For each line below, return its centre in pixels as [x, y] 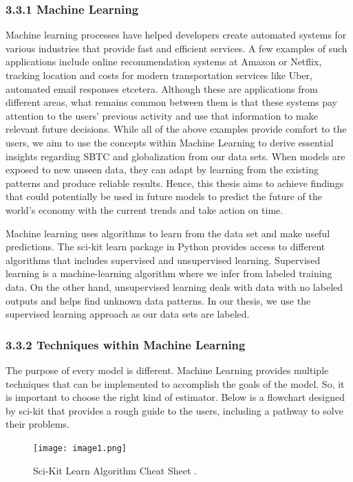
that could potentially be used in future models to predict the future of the [164, 196]
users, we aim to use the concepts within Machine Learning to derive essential [170, 142]
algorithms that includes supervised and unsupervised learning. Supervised [163, 260]
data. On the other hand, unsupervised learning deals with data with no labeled [174, 286]
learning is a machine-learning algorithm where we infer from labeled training [169, 273]
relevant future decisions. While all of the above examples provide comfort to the [176, 129]
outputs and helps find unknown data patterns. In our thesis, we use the [158, 300]
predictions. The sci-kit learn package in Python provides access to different [165, 247]
